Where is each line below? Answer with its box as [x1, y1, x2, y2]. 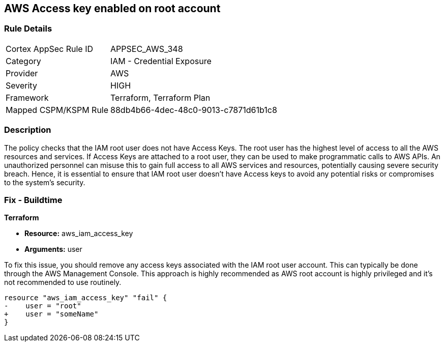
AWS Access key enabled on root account [4, 2, 221, 15]
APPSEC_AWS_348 [110, 43, 183, 54]
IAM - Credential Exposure [110, 55, 212, 66]
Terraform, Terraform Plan [110, 92, 211, 103]
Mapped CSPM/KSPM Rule [6, 104, 109, 115]
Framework [6, 92, 49, 103]
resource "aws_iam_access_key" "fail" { [4, 294, 167, 302]
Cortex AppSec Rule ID [6, 43, 94, 54]
